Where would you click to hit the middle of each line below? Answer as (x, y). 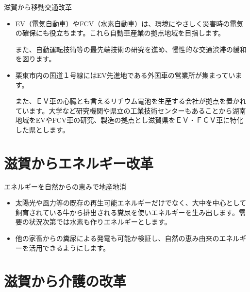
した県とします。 (42, 129)
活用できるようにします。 (69, 247)
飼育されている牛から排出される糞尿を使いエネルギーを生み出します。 (127, 212)
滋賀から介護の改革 (65, 281)
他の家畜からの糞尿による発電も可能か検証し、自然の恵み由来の (117, 238)
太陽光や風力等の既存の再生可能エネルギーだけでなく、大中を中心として (131, 203)
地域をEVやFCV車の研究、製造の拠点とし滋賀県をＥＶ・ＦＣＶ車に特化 (129, 120)
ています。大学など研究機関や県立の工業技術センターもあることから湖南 (131, 110)
